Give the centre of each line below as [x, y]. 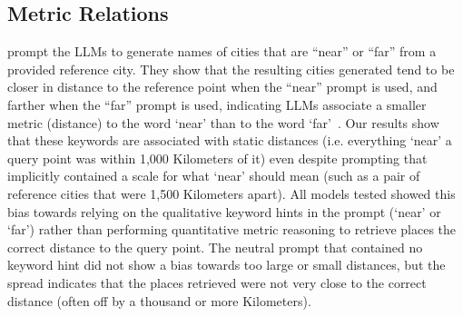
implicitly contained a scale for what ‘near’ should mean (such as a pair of [214, 176]
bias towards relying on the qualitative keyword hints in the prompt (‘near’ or [224, 211]
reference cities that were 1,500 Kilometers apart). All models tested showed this [231, 193]
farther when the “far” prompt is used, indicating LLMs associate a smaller [217, 104]
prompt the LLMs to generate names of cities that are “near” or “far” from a [222, 51]
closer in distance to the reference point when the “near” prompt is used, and [222, 87]
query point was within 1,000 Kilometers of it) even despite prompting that [217, 158]
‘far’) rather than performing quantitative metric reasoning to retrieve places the [232, 229]
